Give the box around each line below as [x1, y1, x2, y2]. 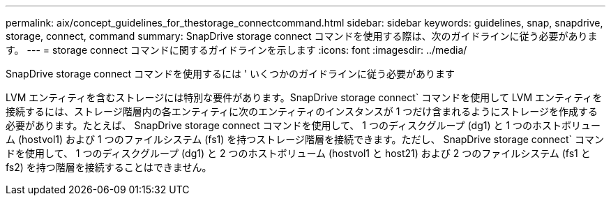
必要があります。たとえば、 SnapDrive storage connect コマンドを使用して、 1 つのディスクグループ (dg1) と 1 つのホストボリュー [6, 119, 601, 131]
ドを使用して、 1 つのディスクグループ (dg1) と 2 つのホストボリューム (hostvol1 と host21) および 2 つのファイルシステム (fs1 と [6, 147, 591, 159]
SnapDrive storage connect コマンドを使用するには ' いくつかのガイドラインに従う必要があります [6, 68, 455, 80]
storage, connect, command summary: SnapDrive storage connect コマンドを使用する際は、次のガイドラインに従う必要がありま [6, 30, 598, 42]
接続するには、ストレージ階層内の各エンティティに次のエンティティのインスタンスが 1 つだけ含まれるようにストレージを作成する [6, 105, 598, 117]
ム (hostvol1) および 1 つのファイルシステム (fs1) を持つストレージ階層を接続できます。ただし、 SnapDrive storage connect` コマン [6, 133, 604, 145]
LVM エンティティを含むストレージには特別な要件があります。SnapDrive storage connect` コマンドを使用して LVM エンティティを [6, 91, 603, 103]
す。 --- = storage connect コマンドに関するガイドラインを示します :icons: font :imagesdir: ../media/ [6, 44, 467, 56]
